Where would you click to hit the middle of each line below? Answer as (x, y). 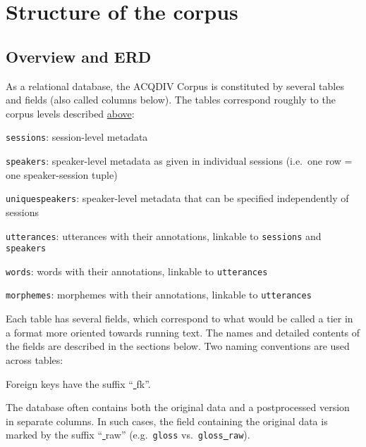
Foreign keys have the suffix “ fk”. (78, 383)
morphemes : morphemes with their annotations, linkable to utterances (159, 295)
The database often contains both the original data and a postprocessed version (178, 407)
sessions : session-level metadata (77, 137)
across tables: (35, 359)
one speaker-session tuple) (62, 174)
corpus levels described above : (70, 113)
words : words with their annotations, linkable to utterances (137, 271)
